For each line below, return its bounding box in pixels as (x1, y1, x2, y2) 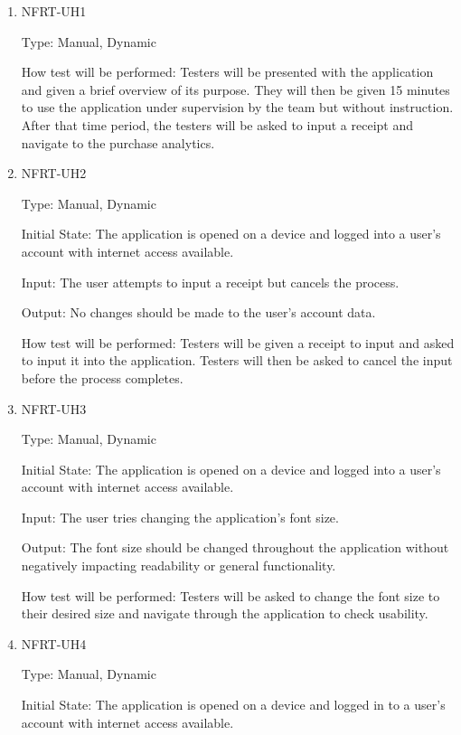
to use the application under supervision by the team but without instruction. (21, 98, 454, 117)
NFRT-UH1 (21, 2, 87, 20)
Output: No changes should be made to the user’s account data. (21, 303, 376, 322)
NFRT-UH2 (21, 164, 87, 183)
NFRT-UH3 (21, 399, 87, 418)
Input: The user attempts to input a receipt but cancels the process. (21, 272, 400, 291)
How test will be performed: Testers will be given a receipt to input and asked (21, 333, 455, 352)
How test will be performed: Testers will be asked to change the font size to (21, 586, 440, 605)
